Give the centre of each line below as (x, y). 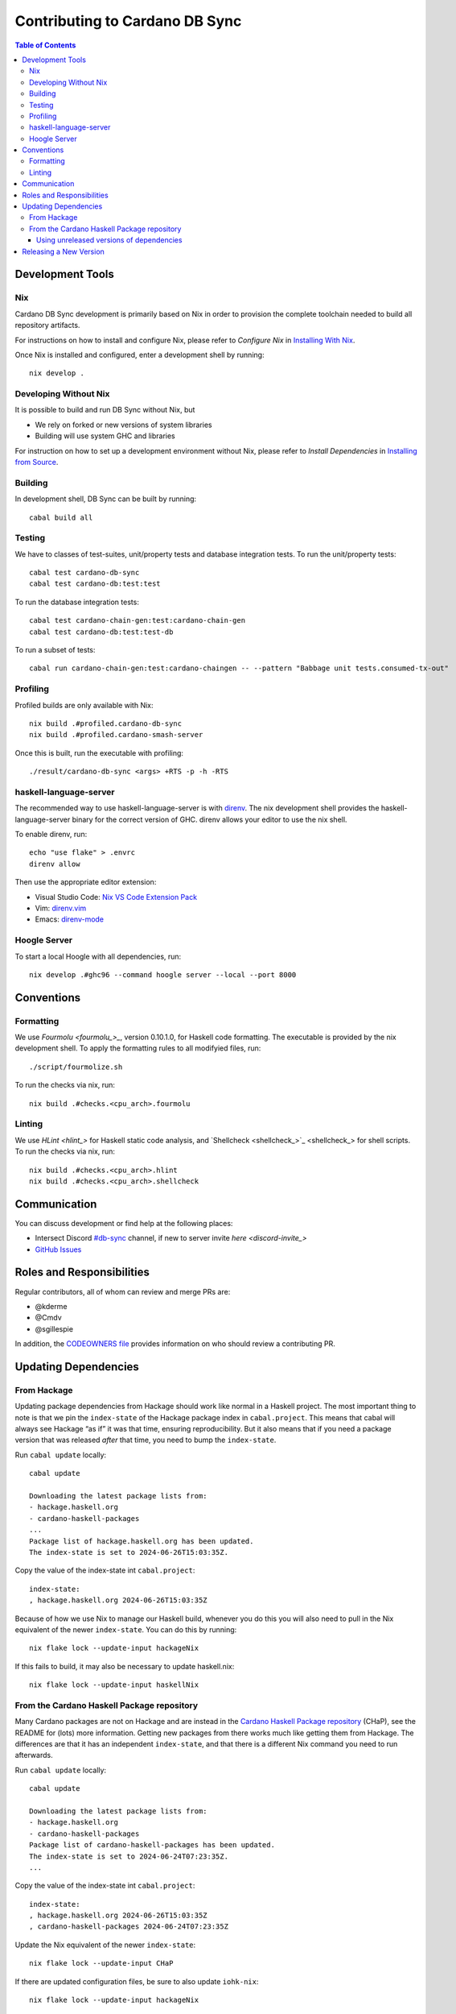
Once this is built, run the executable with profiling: (99, 752)
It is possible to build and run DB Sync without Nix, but (105, 410)
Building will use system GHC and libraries (105, 436)
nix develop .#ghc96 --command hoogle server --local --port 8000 (163, 974)
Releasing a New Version (63, 251)
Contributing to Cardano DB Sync (128, 21)
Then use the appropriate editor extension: (86, 882)
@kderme (51, 1306)
